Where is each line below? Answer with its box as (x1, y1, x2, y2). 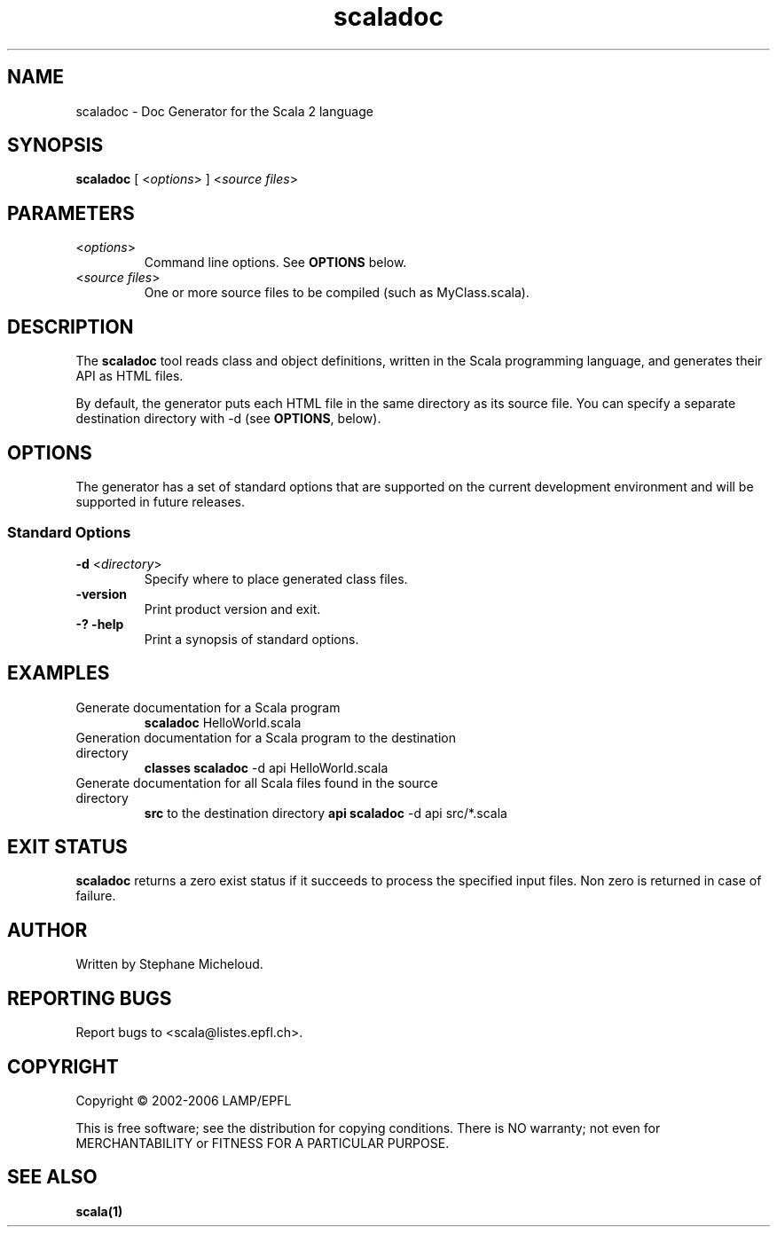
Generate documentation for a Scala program (75, 699, 341, 715)
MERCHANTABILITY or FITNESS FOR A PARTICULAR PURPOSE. (75, 1135, 450, 1151)
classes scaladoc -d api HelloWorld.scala (144, 759, 388, 775)
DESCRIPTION (7, 315, 134, 338)
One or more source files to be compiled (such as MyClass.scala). (144, 285, 530, 301)
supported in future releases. (75, 493, 245, 509)
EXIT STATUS (7, 835, 128, 858)
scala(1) (75, 1203, 123, 1219)
